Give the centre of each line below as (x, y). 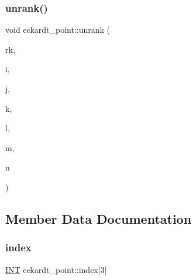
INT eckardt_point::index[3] (56, 269)
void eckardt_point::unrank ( (58, 30)
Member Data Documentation (99, 218)
